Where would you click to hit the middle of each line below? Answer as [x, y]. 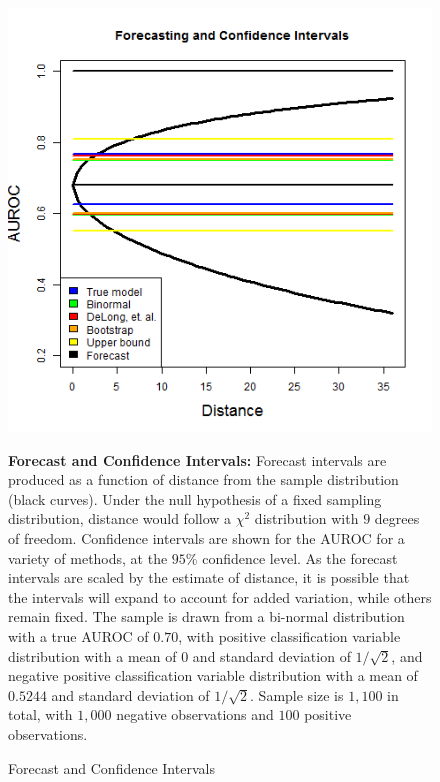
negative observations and [195, 714]
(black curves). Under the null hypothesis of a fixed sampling [195, 498]
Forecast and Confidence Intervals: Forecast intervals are [197, 459]
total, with [40, 714]
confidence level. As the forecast [300, 557]
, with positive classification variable [289, 635]
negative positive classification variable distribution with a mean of [213, 675]
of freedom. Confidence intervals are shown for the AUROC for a [206, 537]
